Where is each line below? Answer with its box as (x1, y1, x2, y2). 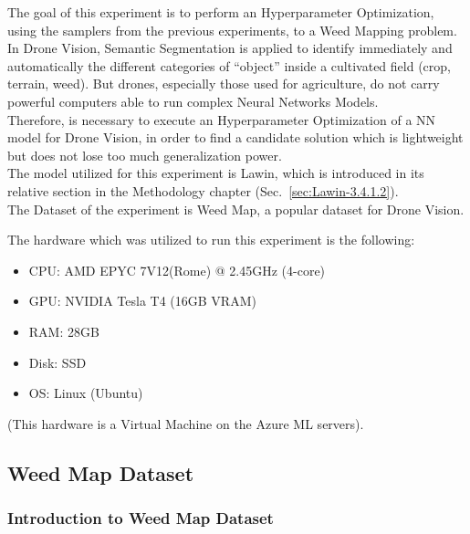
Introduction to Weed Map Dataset (7, 506, 274, 529)
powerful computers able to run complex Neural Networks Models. (7, 91, 379, 110)
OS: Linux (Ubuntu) (28, 383, 143, 403)
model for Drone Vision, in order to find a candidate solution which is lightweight (7, 128, 464, 147)
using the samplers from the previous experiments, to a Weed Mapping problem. (7, 20, 457, 39)
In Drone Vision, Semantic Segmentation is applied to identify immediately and (7, 38, 453, 58)
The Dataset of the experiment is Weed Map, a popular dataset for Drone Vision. (7, 199, 465, 218)
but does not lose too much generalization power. (7, 145, 282, 164)
